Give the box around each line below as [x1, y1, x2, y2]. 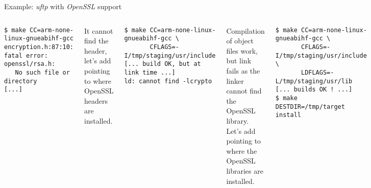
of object [226, 35, 254, 46]
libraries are [226, 165, 263, 176]
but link [226, 55, 252, 66]
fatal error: [4, 52, 48, 59]
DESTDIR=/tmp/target [275, 103, 345, 110]
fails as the [226, 65, 260, 76]
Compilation [226, 25, 265, 36]
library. [226, 115, 249, 126]
